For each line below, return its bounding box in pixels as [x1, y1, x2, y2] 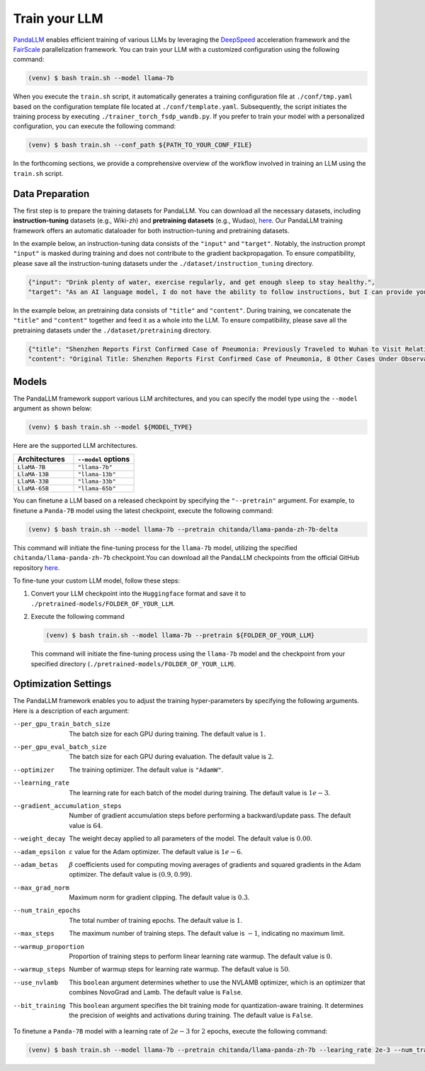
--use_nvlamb [13, 978, 59, 987]
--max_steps [13, 929, 55, 938]
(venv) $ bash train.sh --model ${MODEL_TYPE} [28, 423, 193, 432]
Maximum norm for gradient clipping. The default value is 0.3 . [69, 893, 250, 902]
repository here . [13, 563, 60, 572]
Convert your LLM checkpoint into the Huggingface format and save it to [30, 589, 246, 598]
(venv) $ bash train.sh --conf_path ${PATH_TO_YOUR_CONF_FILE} [28, 141, 253, 149]
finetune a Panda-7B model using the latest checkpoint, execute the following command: [13, 506, 273, 515]
